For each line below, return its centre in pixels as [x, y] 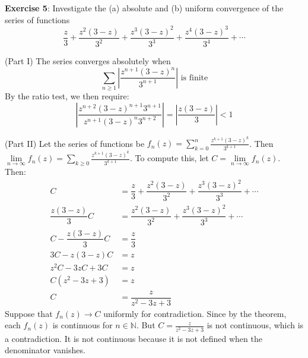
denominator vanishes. [45, 350]
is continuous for [82, 325]
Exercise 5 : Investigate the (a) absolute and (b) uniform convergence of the [144, 8]
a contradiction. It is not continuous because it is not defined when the [134, 338]
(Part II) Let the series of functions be [75, 143]
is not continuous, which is [255, 325]
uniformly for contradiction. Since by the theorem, [195, 313]
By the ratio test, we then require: [67, 96]
